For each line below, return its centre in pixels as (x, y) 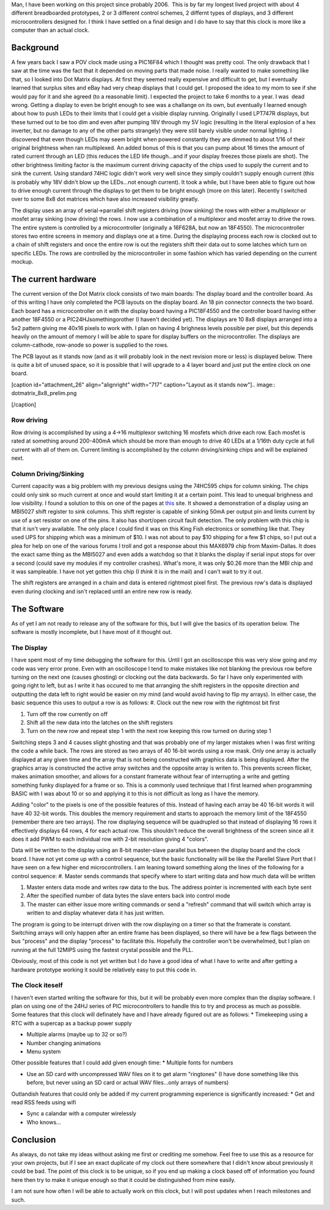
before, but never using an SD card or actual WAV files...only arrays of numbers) (128, 1083)
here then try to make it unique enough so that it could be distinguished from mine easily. (123, 1179)
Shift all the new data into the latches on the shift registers (100, 722)
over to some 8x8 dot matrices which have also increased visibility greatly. (105, 199)
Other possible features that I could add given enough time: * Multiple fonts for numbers (122, 1063)
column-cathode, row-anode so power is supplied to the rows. (90, 345)
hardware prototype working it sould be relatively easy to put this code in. (104, 970)
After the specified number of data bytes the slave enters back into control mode (128, 896)
